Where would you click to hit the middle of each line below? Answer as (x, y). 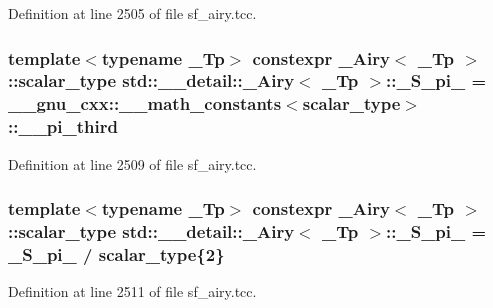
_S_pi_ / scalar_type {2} (116, 253)
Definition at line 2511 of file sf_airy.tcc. (132, 291)
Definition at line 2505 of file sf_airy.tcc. (132, 13)
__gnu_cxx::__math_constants (145, 103)
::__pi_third (63, 126)
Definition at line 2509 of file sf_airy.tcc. (132, 163)
